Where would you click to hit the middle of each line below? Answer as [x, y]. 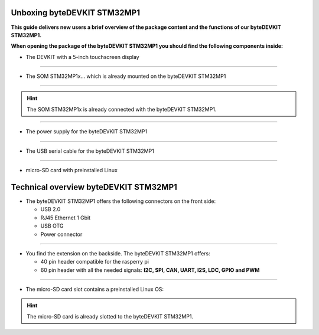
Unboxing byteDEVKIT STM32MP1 [75, 13]
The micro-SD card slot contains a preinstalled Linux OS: [95, 290]
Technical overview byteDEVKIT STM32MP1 [94, 187]
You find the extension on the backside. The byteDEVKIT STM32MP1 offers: [118, 253]
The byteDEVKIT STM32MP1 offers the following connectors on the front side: [121, 201]
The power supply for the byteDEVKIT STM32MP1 [87, 132]
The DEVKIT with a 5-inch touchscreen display [82, 57]
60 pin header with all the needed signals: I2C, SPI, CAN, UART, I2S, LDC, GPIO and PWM [150, 270]
